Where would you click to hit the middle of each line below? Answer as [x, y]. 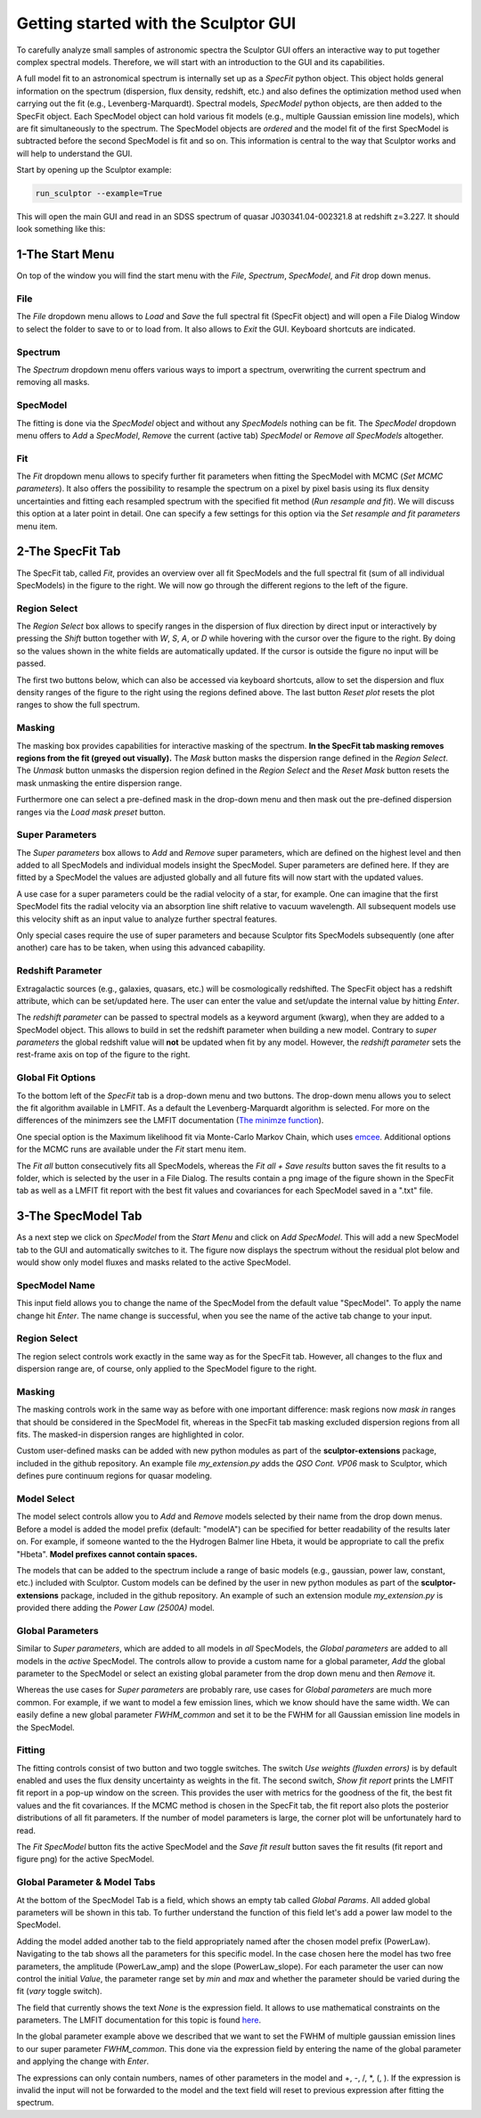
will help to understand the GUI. [74, 153]
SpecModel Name [56, 1285]
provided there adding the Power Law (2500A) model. [116, 1608]
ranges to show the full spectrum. [78, 705]
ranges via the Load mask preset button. [91, 812]
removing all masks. [53, 382]
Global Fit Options [56, 1078]
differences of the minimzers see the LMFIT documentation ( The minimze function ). [170, 1121]
